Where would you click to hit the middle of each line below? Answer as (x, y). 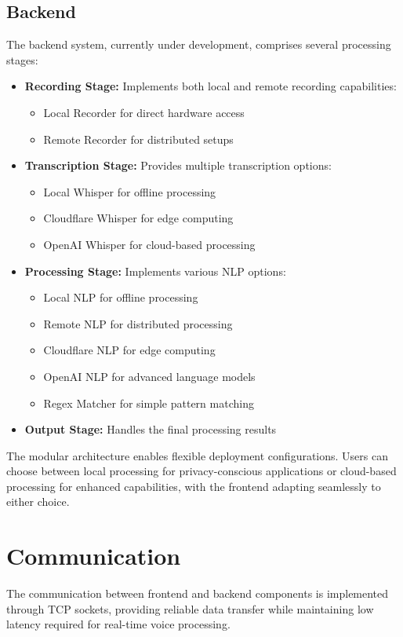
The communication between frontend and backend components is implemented (198, 593)
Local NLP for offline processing (121, 297)
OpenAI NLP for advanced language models (149, 376)
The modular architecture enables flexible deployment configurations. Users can (198, 455)
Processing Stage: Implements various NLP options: (155, 271)
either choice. (38, 502)
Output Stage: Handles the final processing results (151, 429)
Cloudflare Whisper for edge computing (138, 218)
